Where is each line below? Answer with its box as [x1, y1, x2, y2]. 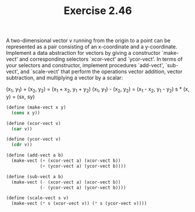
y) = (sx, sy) [6, 93, 35, 100]
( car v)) [11, 126, 33, 132]
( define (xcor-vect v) [6, 120, 61, 126]
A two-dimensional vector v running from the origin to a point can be [6, 37, 171, 44]
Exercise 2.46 [63, 4, 132, 18]
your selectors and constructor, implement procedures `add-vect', [6, 62, 164, 69]
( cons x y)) [11, 110, 41, 116]
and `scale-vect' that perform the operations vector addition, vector [20, 68, 183, 75]
